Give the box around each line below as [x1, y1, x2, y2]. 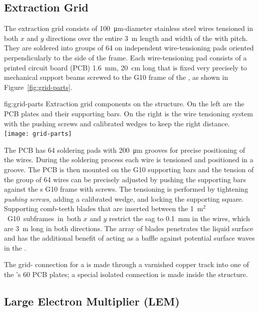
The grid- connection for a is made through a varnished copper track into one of [4, 259, 249, 270]
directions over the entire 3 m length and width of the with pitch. [46, 32, 248, 43]
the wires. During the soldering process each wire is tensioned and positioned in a [4, 154, 254, 165]
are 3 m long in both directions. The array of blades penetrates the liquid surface [4, 223, 254, 233]
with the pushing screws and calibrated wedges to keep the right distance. [4, 118, 230, 128]
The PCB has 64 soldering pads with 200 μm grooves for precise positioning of [4, 144, 245, 155]
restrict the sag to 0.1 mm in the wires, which [109, 213, 250, 223]
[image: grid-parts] [4, 130, 72, 138]
